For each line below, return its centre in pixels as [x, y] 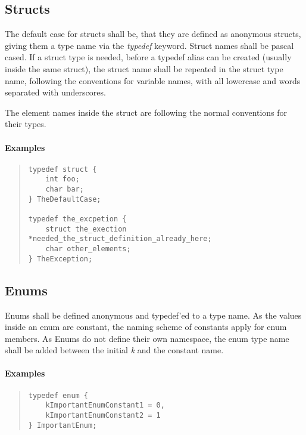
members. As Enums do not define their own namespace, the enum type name [147, 338]
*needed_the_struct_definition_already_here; [120, 239]
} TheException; [60, 259]
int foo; [63, 179]
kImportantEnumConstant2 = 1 [103, 415]
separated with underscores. [55, 92]
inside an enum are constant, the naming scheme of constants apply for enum [146, 327]
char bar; [65, 189]
